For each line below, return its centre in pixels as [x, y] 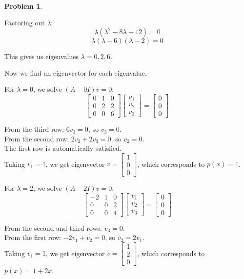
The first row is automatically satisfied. [63, 148]
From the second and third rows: [53, 228]
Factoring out [25, 22]
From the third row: [34, 129]
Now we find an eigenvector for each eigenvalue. [76, 72]
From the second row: [37, 138]
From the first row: [33, 237]
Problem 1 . [23, 6]
